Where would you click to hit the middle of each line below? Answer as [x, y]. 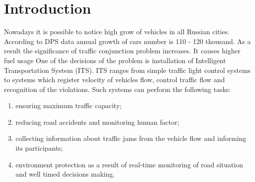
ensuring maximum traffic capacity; [69, 105]
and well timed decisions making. [65, 174]
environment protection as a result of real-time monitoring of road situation [129, 164]
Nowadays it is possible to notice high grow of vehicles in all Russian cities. [117, 32]
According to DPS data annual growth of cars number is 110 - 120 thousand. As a [127, 41]
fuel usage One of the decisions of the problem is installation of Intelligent [115, 60]
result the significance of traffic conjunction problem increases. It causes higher [122, 51]
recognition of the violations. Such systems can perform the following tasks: [117, 89]
